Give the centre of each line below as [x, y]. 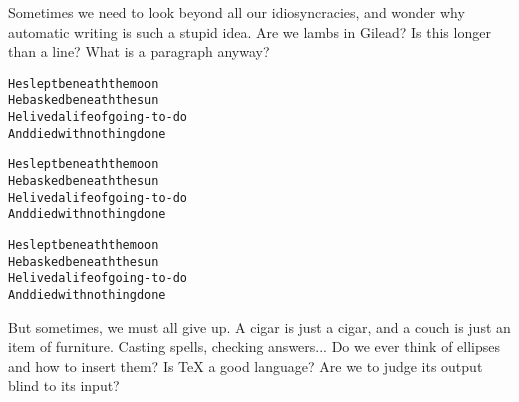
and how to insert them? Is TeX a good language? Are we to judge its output [245, 365]
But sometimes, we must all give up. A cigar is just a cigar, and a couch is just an [259, 326]
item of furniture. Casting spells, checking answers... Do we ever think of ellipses [254, 346]
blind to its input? [64, 385]
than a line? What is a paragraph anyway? [139, 51]
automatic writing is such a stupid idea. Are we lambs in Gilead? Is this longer [249, 31]
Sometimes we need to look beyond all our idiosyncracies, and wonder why [236, 12]
